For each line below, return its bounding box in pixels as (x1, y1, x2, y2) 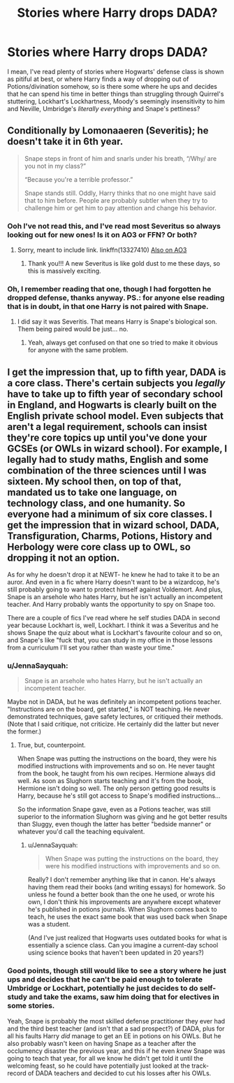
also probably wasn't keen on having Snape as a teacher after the (7, 1039, 196, 1047)
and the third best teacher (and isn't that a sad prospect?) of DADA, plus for (7, 1024, 225, 1033)
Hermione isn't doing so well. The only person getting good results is (17, 784, 217, 793)
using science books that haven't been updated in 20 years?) (27, 949, 205, 957)
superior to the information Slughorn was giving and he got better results (17, 812, 228, 821)
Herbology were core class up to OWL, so (7, 540, 191, 553)
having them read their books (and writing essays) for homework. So (27, 883, 226, 891)
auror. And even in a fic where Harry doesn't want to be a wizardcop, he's (7, 578, 220, 587)
